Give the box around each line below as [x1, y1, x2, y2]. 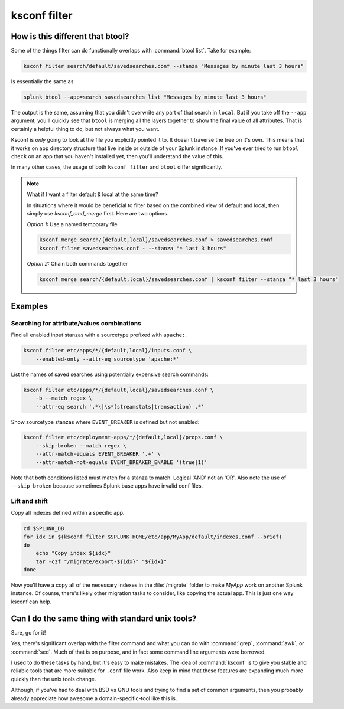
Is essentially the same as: [11, 78, 75, 85]
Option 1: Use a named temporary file [27, 221, 118, 228]
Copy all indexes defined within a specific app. [11, 509, 125, 517]
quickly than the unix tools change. [11, 675, 96, 682]
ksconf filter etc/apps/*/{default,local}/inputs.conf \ [23, 347, 192, 354]
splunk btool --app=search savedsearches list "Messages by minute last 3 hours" [23, 94, 267, 100]
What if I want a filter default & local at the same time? [27, 191, 159, 198]
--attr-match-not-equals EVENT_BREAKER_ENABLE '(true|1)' [35, 459, 207, 466]
